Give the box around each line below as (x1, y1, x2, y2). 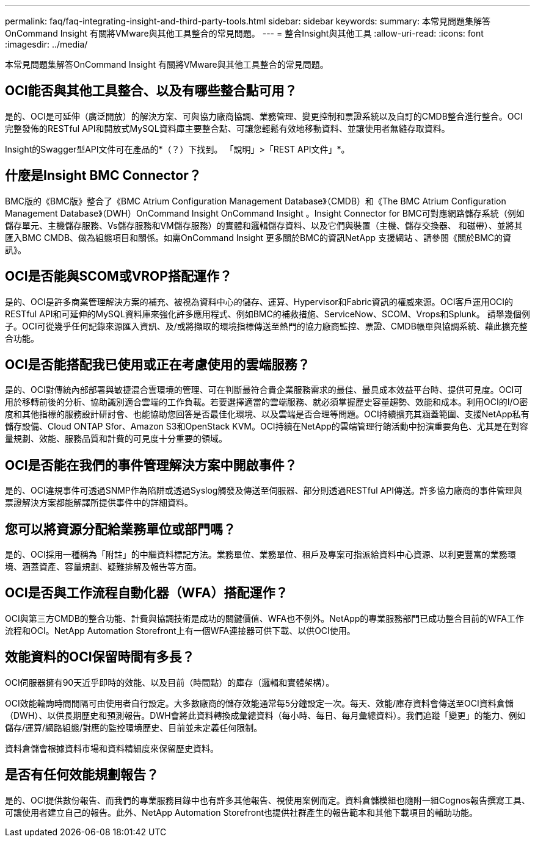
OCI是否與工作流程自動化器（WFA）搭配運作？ (5, 585, 288, 601)
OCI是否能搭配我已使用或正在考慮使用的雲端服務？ (5, 356, 310, 372)
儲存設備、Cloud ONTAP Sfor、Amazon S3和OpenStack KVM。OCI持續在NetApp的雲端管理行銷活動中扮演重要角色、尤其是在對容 (5, 421, 528, 432)
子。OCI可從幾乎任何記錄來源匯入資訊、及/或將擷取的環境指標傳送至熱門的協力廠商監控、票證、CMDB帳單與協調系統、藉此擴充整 (5, 320, 528, 331)
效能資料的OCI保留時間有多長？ (5, 649, 195, 665)
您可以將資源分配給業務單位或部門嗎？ (5, 521, 236, 537)
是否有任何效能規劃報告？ (5, 767, 159, 783)
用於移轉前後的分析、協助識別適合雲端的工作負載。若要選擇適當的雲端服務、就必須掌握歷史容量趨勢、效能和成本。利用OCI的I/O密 (5, 397, 528, 408)
